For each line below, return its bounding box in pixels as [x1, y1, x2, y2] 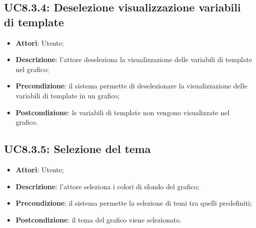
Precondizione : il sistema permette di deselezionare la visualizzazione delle [15, 80, 248, 91]
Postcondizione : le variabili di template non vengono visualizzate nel [15, 107, 230, 117]
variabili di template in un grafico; [15, 90, 120, 100]
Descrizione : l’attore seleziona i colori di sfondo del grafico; [15, 181, 200, 191]
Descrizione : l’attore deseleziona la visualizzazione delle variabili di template [15, 54, 253, 65]
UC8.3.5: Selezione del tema [4, 141, 151, 156]
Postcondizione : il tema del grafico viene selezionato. [15, 214, 182, 225]
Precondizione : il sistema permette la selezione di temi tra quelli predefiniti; [15, 198, 252, 208]
